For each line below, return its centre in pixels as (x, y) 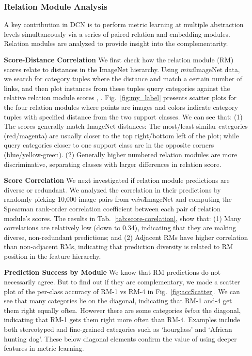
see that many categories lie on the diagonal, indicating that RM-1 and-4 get (118, 301)
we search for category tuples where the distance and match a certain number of (123, 79)
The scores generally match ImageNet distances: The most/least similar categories (126, 126)
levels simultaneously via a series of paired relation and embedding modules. (117, 34)
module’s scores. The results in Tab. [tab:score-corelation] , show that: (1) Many (123, 218)
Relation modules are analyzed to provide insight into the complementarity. (116, 43)
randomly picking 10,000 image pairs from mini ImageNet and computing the (118, 199)
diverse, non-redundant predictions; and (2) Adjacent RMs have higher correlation (126, 237)
